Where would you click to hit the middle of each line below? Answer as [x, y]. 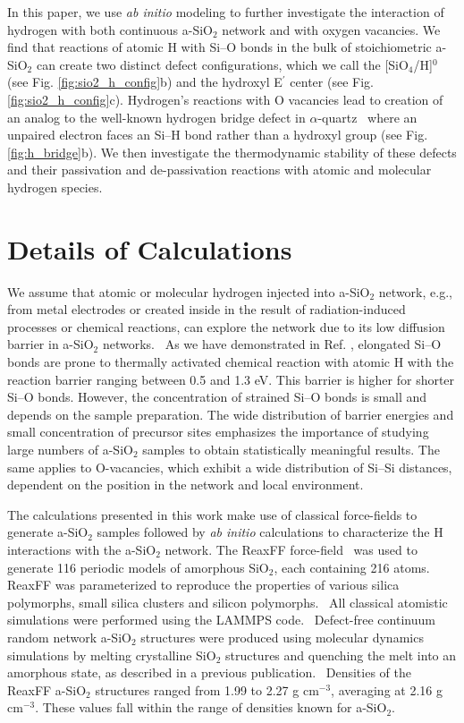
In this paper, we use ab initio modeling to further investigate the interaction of [226, 12]
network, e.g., [415, 291]
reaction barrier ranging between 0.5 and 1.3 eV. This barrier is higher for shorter [231, 379]
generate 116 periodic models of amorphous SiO [138, 567]
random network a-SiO [69, 637]
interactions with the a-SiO [82, 549]
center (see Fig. [332, 82]
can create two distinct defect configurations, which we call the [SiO [222, 64]
